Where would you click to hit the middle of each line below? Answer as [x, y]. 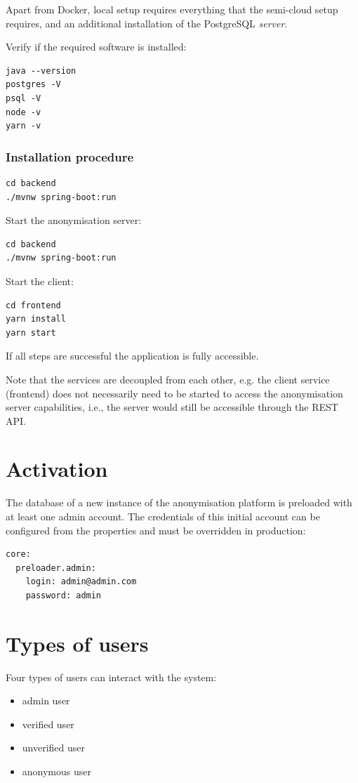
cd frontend [33, 305]
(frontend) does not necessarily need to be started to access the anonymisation [174, 393]
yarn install [36, 319]
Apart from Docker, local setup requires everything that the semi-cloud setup [172, 9]
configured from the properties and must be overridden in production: [156, 530]
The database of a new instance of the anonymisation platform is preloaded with [179, 502]
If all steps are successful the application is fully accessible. [132, 356]
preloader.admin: [56, 568]
